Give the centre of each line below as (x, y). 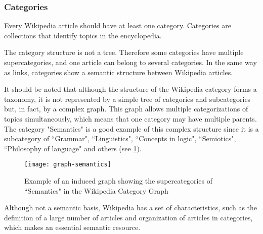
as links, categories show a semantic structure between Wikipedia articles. (119, 72)
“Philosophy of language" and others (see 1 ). (73, 148)
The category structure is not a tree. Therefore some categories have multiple (124, 52)
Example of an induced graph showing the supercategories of (118, 181)
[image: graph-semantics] (68, 165)
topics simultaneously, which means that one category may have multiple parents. (130, 118)
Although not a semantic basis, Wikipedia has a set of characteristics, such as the (131, 208)
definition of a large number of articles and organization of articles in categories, (128, 217)
